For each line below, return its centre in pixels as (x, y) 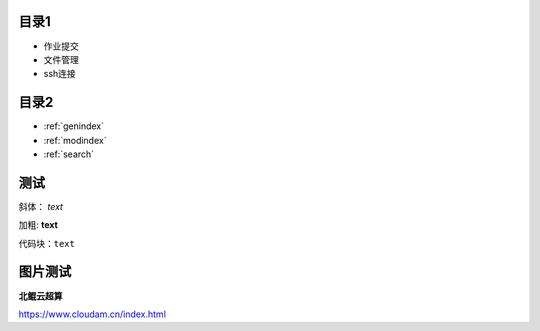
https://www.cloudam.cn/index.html (92, 314)
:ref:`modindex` (75, 140)
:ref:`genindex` (74, 126)
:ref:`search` (69, 154)
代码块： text (46, 243)
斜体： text (41, 206)
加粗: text (38, 225)
